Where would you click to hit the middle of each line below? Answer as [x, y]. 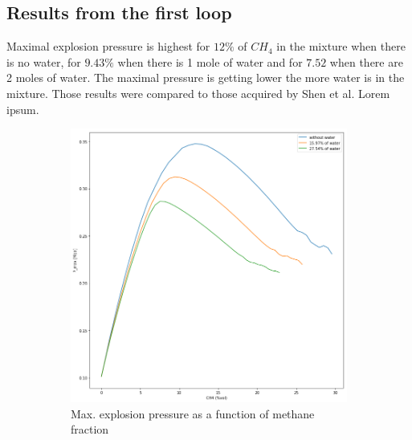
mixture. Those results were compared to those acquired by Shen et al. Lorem [198, 93]
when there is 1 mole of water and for [210, 61]
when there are [366, 61]
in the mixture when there [341, 46]
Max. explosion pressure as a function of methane [193, 413]
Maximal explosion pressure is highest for [108, 46]
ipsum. [23, 109]
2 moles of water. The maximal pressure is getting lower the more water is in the [206, 77]
